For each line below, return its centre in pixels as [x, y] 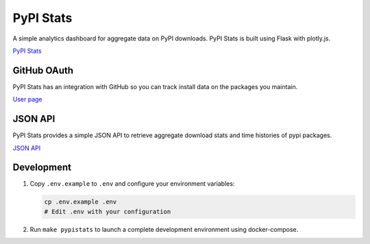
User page [27, 99]
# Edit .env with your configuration [108, 211]
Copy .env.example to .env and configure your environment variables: [132, 184]
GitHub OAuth [43, 70]
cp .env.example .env [81, 202]
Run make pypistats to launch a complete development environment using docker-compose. [164, 229]
